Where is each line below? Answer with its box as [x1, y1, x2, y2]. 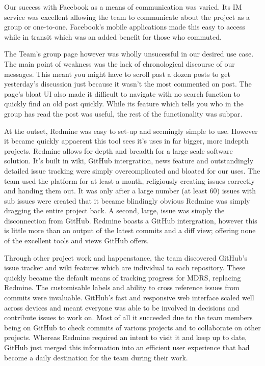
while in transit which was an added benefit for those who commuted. [4, 31, 222, 42]
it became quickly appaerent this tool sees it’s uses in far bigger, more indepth [4, 135, 249, 146]
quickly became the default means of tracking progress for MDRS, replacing [4, 272, 241, 283]
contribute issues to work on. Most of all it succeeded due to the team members [4, 312, 253, 323]
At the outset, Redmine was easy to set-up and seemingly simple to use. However [4, 125, 258, 136]
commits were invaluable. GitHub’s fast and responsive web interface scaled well [4, 292, 254, 303]
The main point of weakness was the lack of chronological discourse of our [4, 58, 235, 69]
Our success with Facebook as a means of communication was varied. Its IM [4, 2, 242, 12]
